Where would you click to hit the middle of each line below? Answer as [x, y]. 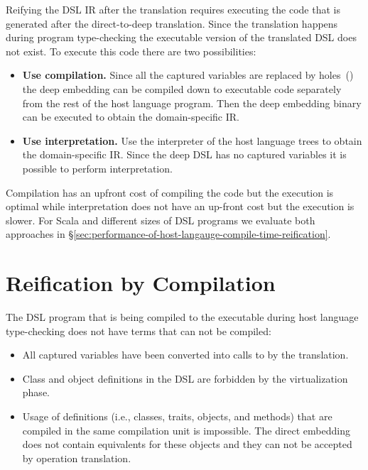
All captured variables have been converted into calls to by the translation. [185, 355]
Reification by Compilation [141, 283]
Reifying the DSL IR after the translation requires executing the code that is [173, 9]
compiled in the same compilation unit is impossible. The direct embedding [186, 430]
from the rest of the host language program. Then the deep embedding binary [192, 103]
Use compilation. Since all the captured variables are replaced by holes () [188, 75]
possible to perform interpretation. [97, 168]
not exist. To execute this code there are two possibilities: [131, 51]
